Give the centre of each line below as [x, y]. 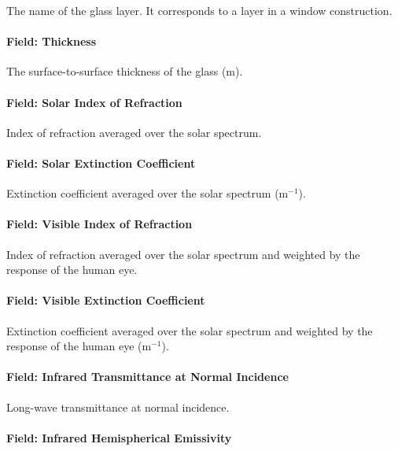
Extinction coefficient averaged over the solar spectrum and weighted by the [190, 330]
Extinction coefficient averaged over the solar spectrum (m [147, 193]
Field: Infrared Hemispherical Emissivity [119, 437]
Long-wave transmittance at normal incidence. [118, 407]
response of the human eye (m [79, 346]
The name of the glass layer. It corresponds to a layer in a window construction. [199, 10]
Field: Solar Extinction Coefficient [101, 163]
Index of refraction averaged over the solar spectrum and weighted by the [183, 254]
